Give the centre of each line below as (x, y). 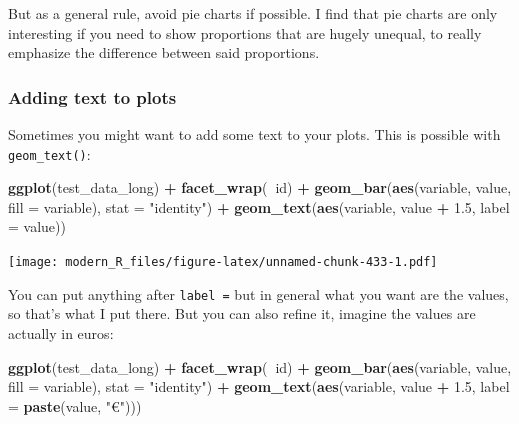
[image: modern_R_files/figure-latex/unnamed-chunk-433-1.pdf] (223, 262)
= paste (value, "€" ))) (75, 405)
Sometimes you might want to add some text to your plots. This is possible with (254, 134)
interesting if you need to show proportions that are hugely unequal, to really (245, 32)
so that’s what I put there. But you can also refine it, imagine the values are (242, 313)
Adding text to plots (92, 96)
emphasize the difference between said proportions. (164, 52)
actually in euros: (61, 332)
